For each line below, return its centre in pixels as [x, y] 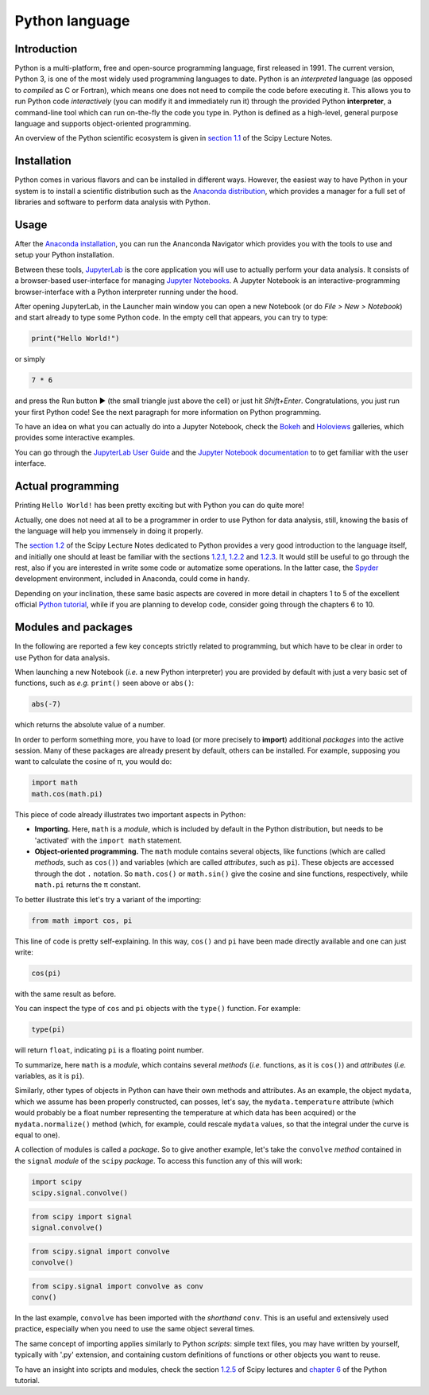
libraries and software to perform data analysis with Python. [112, 202]
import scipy [57, 1182]
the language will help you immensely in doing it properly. [109, 531]
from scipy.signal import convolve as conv [118, 1286]
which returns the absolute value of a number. [90, 725]
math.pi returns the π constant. [87, 885]
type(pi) [48, 1030]
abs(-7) [46, 704]
